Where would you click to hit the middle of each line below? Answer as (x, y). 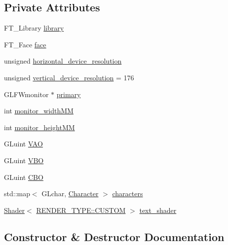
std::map (17, 193)
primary (69, 94)
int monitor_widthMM (39, 111)
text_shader (158, 210)
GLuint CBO (24, 177)
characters (128, 193)
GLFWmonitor (26, 94)
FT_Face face (25, 44)
